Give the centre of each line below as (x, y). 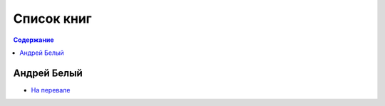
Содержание (34, 40)
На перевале (51, 90)
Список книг (52, 18)
